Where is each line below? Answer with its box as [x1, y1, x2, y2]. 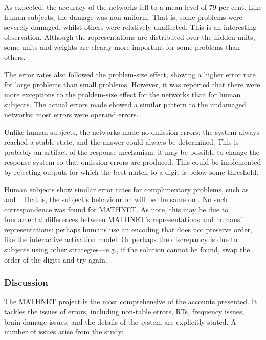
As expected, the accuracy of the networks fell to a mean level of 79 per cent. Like [4, 2, 262, 12]
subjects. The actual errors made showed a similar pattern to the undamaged [4, 99, 246, 110]
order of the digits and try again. [4, 254, 107, 265]
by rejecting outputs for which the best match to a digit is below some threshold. [4, 166, 259, 177]
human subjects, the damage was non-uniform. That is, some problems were [4, 11, 242, 22]
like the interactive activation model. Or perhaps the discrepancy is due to [4, 234, 237, 245]
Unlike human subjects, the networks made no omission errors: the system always [4, 126, 259, 137]
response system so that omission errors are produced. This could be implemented [4, 156, 261, 167]
